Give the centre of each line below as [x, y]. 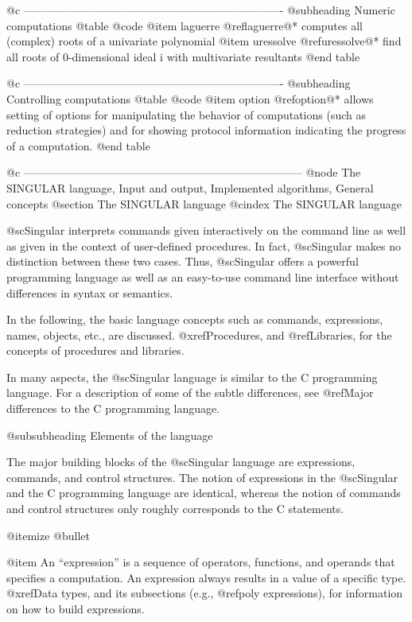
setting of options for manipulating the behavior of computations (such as [187, 114]
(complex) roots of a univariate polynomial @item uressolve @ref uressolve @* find [204, 41]
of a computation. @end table [78, 145]
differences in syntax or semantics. [90, 292]
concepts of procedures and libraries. [95, 350]
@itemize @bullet [48, 535]
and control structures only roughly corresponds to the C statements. [175, 509]
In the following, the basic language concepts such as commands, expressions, [195, 319]
